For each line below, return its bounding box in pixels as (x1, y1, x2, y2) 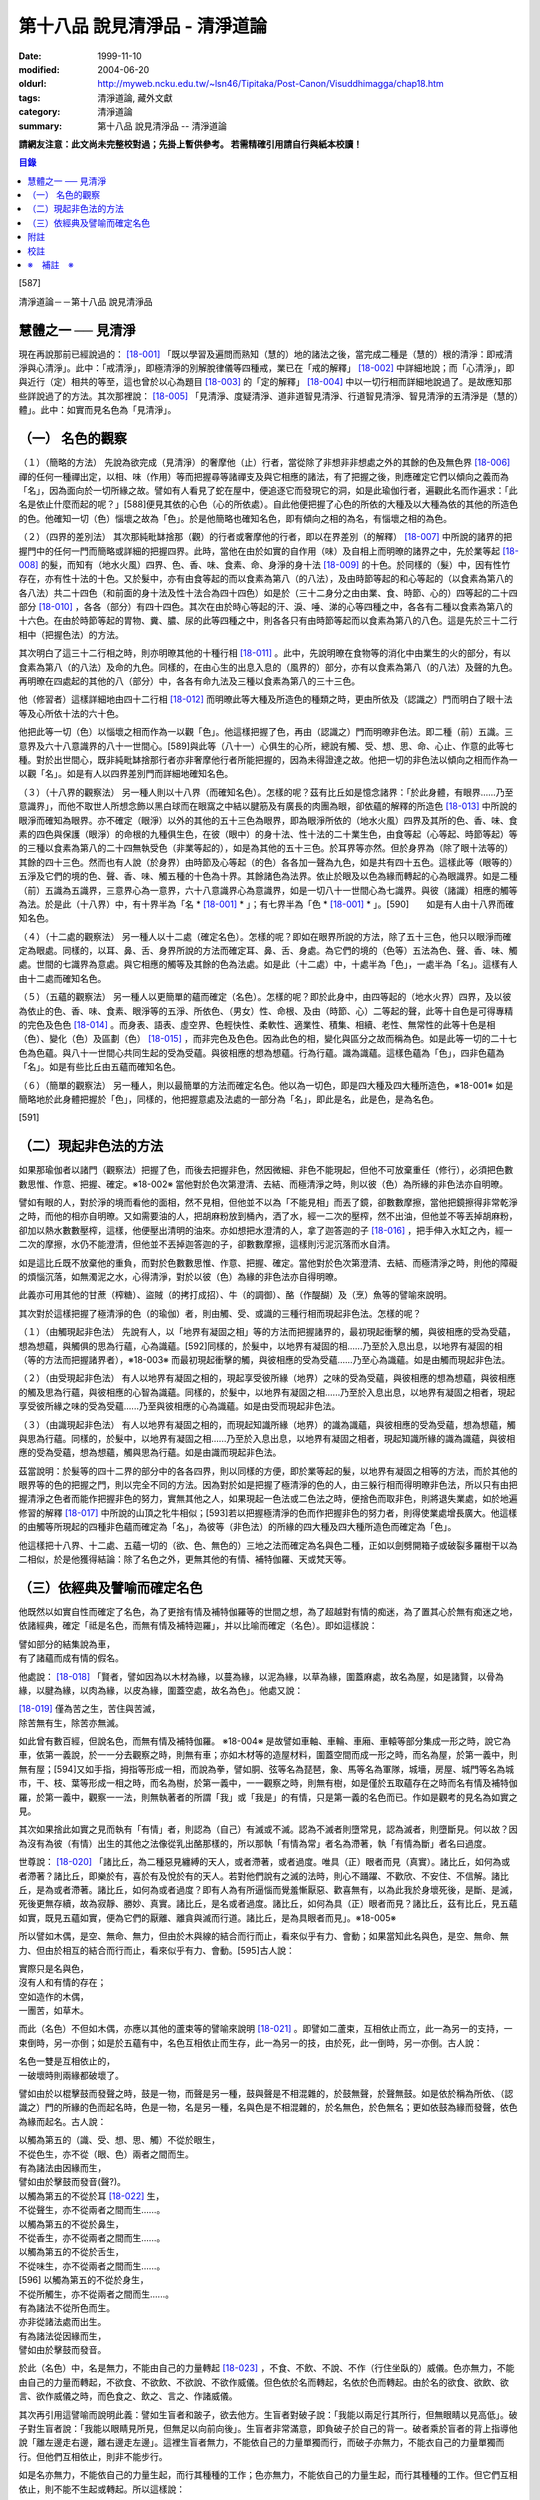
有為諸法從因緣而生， (18, 2330, 107, 2342)
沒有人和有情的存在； (18, 1976, 107, 1989)
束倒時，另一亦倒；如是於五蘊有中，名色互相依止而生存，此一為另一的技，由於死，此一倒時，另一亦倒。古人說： (18, 2036, 483, 2049)
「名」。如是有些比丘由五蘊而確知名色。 (18, 1061, 181, 1073)
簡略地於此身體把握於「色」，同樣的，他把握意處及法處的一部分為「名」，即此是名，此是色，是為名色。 (18, 1093, 439, 1105)
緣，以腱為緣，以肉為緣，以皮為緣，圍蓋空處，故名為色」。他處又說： (18, 1684, 304, 1696)
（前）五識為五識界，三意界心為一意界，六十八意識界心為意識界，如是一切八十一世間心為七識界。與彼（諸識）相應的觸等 (18, 884, 518, 896)
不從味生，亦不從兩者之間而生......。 (18, 2260, 166, 2272)
